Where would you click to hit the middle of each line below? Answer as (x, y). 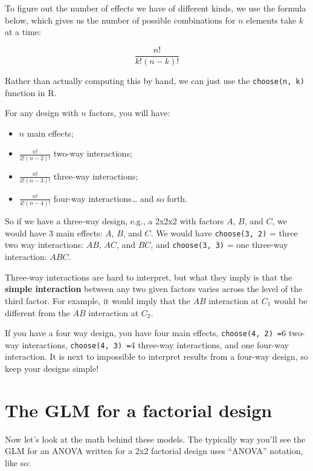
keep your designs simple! (52, 368)
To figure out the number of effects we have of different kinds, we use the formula (156, 8)
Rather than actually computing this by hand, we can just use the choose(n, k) (155, 80)
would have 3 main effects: (54, 232)
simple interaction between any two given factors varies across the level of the (154, 289)
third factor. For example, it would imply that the (98, 300)
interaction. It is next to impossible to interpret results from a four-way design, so (156, 356)
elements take (271, 20)
